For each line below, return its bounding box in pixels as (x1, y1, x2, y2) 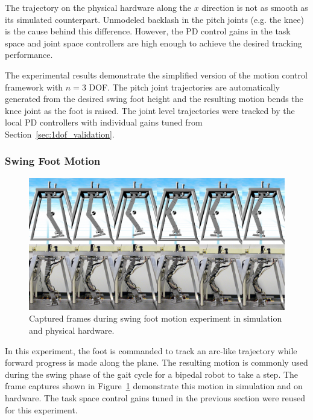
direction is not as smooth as (201, 1, 308, 13)
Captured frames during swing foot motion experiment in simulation (29, 312, 282, 325)
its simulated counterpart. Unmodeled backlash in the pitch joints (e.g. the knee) (5, 13, 304, 25)
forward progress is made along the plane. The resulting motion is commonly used (5, 356, 308, 369)
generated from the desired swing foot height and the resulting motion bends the (5, 92, 303, 105)
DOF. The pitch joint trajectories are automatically (89, 80, 280, 93)
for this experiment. (5, 403, 78, 416)
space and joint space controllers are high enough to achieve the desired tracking (5, 36, 302, 49)
